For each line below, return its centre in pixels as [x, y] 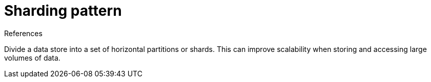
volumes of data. [32, 58]
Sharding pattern [63, 11]
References [23, 33]
